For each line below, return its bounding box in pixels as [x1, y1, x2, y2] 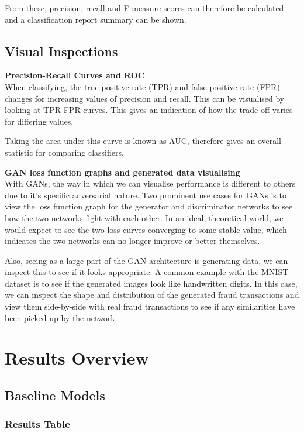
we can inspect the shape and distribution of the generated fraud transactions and [5, 288, 299, 301]
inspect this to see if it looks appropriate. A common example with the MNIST [5, 266, 289, 278]
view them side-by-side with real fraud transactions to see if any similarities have [5, 300, 295, 312]
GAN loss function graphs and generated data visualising [5, 166, 240, 178]
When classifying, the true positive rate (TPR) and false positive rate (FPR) [5, 80, 280, 92]
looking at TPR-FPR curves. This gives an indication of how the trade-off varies [5, 104, 293, 116]
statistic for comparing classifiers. [5, 146, 124, 158]
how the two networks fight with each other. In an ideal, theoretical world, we [5, 211, 284, 224]
